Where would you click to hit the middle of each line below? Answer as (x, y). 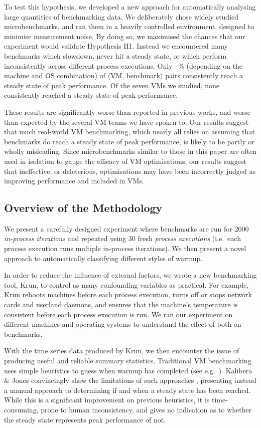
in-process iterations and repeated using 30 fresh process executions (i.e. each (122, 238)
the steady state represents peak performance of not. (85, 419)
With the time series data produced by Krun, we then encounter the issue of (122, 351)
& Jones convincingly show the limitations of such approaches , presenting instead (130, 380)
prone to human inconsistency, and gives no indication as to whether (146, 409)
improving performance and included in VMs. (74, 181)
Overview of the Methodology (83, 208)
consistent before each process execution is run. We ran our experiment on (118, 314)
